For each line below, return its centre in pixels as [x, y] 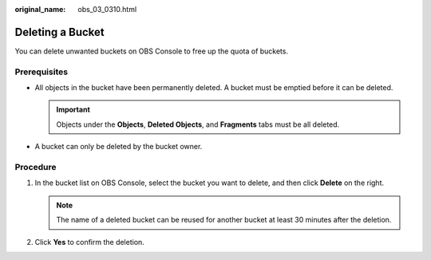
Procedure [36, 167]
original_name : [40, 9]
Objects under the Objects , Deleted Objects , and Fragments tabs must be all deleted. [198, 124]
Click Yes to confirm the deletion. [90, 242]
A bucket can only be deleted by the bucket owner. [119, 147]
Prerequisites [41, 72]
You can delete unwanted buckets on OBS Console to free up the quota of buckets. [152, 51]
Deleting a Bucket [59, 32]
